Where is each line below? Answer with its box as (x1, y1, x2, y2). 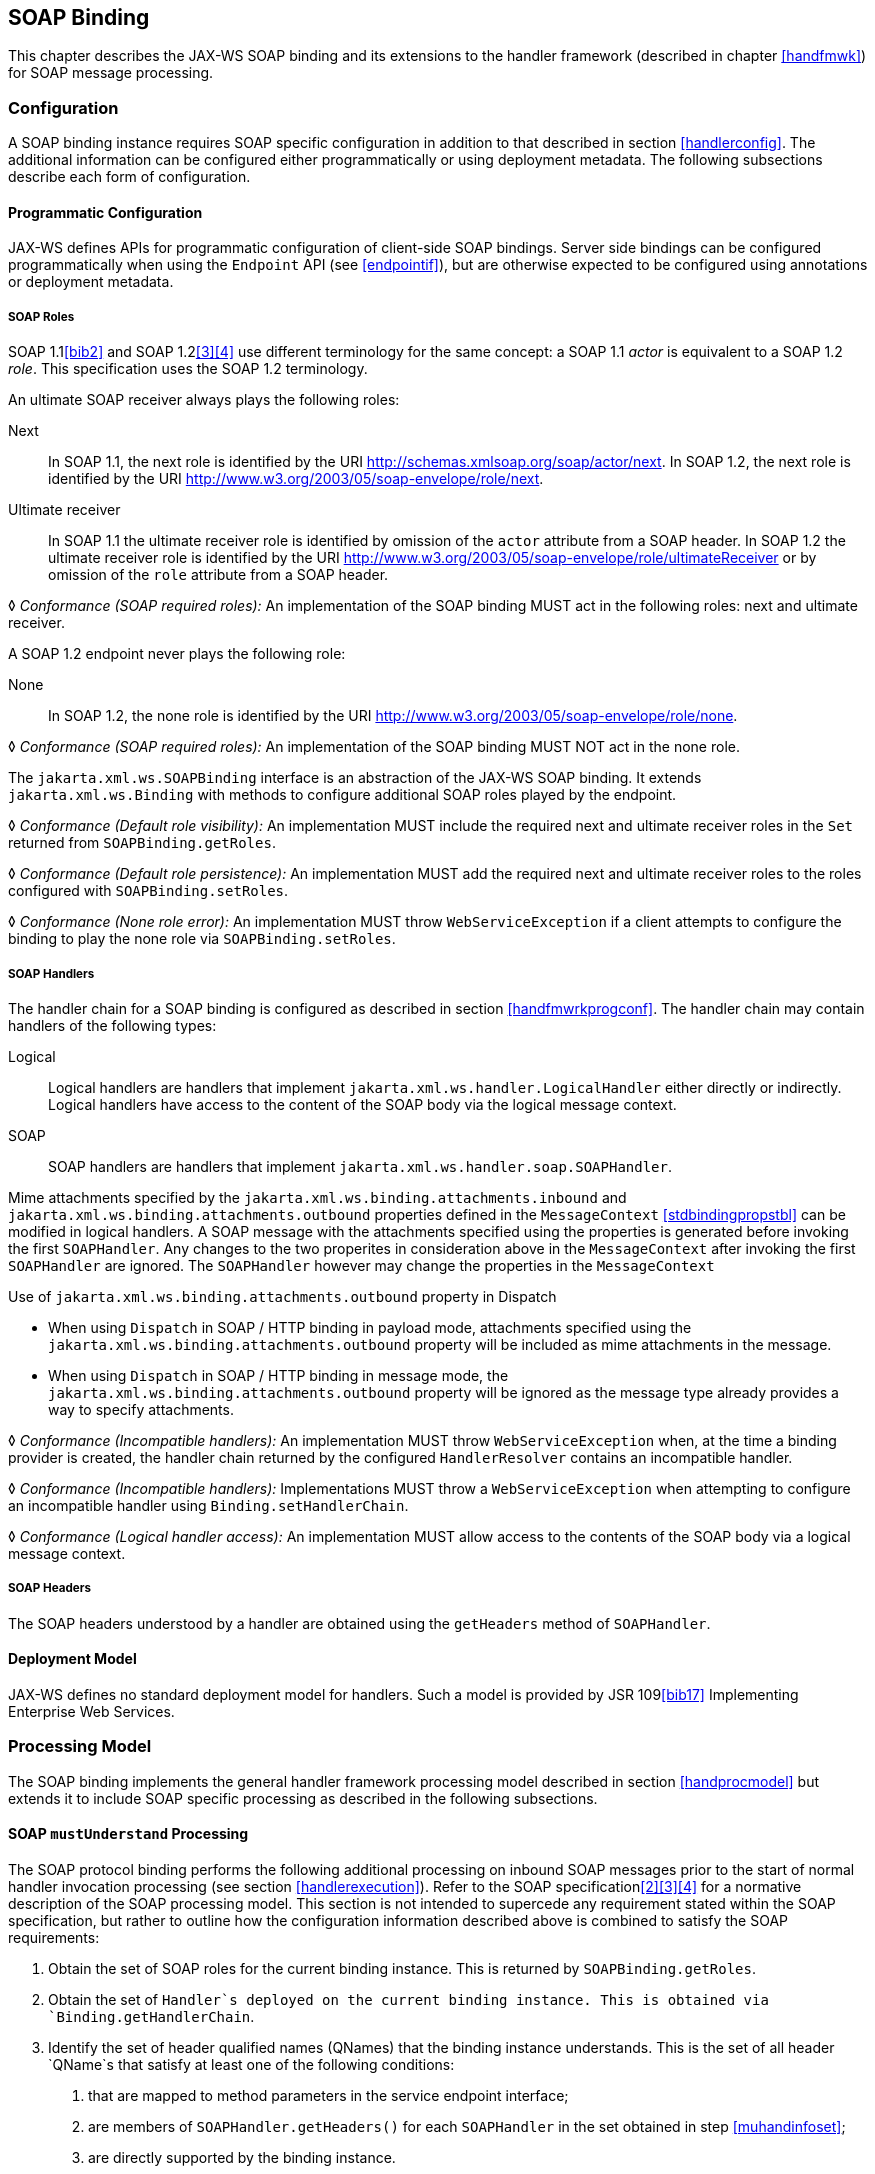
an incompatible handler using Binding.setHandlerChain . (8, 1496, 409, 1514)
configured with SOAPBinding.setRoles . (8, 882, 289, 900)
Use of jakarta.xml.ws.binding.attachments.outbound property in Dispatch (8, 1287, 557, 1305)
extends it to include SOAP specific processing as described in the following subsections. (8, 1789, 598, 1807)
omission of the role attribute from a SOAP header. (48, 566, 389, 584)
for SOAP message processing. (8, 64, 214, 82)
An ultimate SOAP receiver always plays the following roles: (8, 391, 400, 409)
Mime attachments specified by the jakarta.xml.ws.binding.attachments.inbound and (8, 1188, 627, 1206)
